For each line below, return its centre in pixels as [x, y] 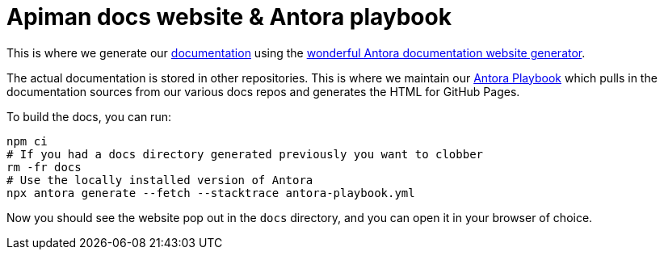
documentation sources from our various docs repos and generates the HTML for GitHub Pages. [263, 91]
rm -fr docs [44, 167]
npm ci [27, 141]
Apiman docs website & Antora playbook [229, 17]
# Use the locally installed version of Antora [160, 180]
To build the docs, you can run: [89, 116]
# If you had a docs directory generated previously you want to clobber [245, 154]
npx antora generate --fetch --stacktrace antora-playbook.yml [211, 193]
